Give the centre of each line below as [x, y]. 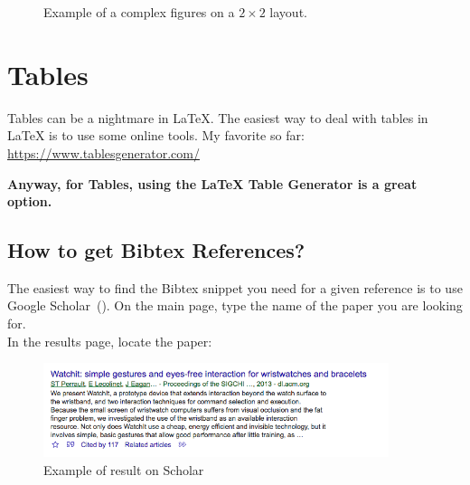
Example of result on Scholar [124, 469]
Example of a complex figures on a [139, 12]
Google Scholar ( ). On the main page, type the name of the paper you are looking [235, 305]
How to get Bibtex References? [156, 250]
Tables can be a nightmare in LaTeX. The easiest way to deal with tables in [218, 117]
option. [30, 201]
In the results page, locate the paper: [110, 341]
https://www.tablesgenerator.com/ [103, 152]
